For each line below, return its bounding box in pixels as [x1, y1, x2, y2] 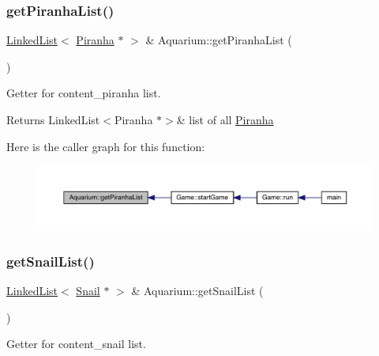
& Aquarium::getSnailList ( [131, 282, 264, 298]
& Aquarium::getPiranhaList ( [145, 32, 292, 48]
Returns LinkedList [6, 112, 100, 127]
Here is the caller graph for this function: [6, 138, 205, 154]
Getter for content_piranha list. [6, 85, 161, 101]
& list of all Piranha [176, 112, 274, 127]
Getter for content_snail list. [6, 335, 146, 352]
